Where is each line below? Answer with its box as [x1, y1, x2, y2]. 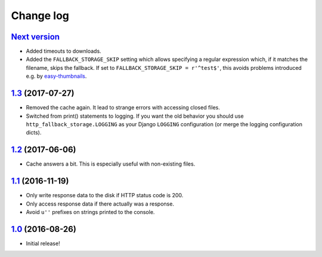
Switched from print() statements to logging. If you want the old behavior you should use [26, 112, 244, 120]
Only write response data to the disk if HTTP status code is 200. [26, 192, 184, 199]
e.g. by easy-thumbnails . [26, 72, 87, 80]
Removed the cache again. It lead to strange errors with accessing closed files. [26, 104, 220, 111]
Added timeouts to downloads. [26, 48, 101, 55]
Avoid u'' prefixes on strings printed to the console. [26, 208, 155, 215]
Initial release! [26, 240, 60, 247]
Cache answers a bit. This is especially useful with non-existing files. [26, 160, 196, 167]
